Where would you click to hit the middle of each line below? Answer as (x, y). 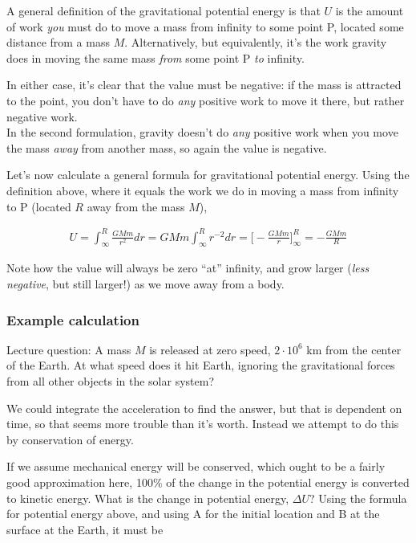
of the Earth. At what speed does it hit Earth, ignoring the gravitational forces (201, 365)
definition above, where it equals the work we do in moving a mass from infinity (203, 190)
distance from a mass (58, 42)
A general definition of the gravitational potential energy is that (164, 10)
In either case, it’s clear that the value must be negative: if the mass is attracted (204, 85)
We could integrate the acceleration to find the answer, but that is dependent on (204, 408)
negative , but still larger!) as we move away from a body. (145, 284)
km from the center (354, 349)
